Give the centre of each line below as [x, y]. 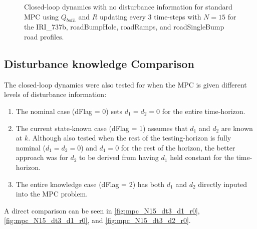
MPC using [42, 16]
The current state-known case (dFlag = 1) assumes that [102, 128]
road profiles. [44, 36]
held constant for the [202, 157]
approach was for [42, 157]
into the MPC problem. [52, 194]
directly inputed [222, 184]
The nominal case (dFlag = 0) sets [69, 111]
